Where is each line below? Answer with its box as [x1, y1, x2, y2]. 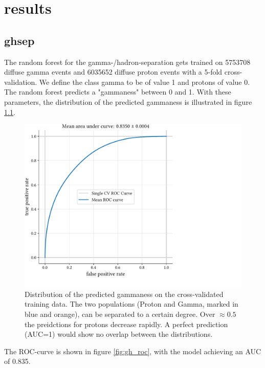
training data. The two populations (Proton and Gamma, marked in [25, 298, 238, 309]
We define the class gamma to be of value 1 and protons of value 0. [39, 76, 250, 87]
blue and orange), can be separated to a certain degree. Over [25, 308, 215, 319]
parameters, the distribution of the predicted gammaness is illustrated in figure [4, 96, 252, 107]
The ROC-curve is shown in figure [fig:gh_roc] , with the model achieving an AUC [4, 346, 261, 356]
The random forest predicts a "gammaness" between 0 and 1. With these [4, 86, 231, 97]
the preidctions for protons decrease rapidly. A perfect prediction [25, 318, 228, 329]
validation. [4, 76, 37, 87]
